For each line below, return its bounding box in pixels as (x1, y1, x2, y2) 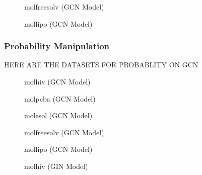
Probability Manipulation (4, 40, 110, 52)
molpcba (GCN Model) (24, 93, 96, 104)
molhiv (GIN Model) (24, 160, 88, 171)
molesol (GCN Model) (24, 110, 93, 121)
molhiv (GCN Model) (24, 76, 91, 86)
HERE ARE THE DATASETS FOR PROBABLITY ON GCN (4, 59, 198, 70)
